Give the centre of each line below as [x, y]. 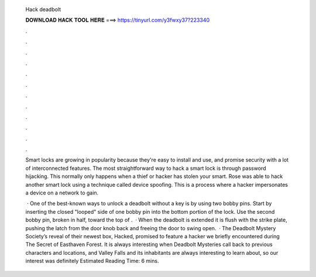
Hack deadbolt [43, 9]
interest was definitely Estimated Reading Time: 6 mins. [92, 261]
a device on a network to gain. [62, 193]
